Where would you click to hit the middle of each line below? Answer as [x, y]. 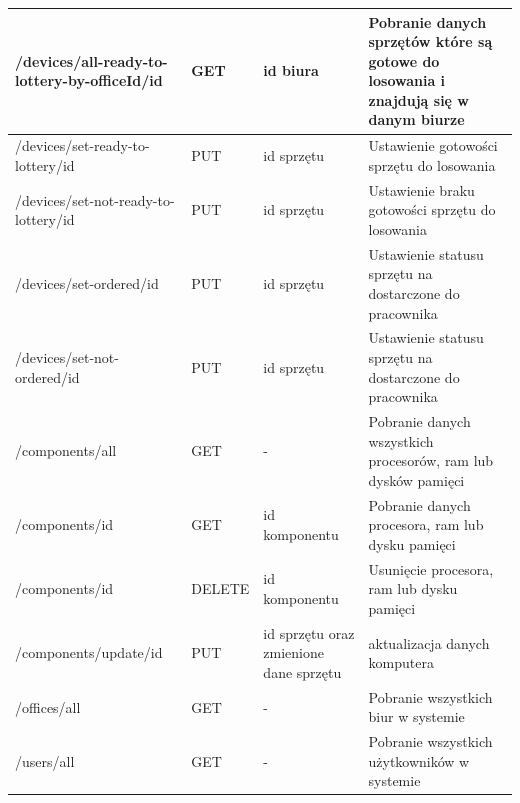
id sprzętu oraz [309, 632]
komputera [401, 662]
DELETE [220, 588]
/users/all [45, 760]
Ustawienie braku [421, 189]
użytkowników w [419, 760]
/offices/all [48, 706]
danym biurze [416, 119]
